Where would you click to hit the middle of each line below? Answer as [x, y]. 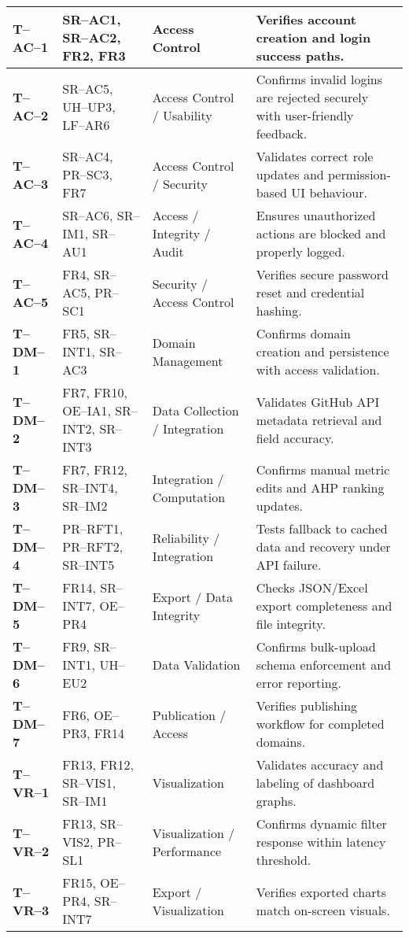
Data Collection [195, 410]
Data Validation [196, 665]
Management [188, 360]
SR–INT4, [90, 487]
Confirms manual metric [323, 469]
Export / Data [192, 596]
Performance [187, 851]
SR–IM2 [85, 506]
